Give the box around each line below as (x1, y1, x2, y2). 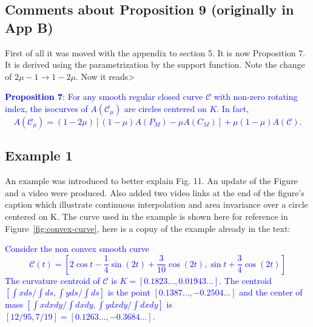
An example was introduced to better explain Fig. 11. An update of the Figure (5, 174, 298, 187)
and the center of (239, 286, 303, 299)
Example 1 (5, 146, 73, 165)
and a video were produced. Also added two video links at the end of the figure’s (5, 186, 305, 199)
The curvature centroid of (5, 274, 100, 286)
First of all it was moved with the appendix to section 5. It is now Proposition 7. (5, 46, 306, 59)
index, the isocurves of (5, 102, 88, 114)
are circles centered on (124, 102, 207, 114)
